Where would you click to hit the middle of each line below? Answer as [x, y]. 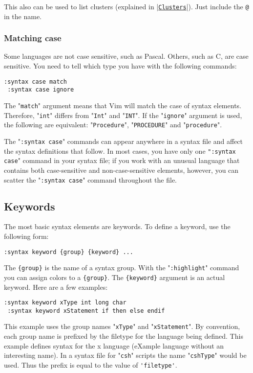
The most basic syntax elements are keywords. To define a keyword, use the [117, 226]
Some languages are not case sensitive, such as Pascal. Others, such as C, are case [126, 56]
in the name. [23, 16]
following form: [26, 236]
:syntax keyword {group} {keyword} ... [69, 252]
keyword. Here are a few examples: [56, 287]
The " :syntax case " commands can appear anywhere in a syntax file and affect [123, 141]
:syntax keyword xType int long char [65, 303]
